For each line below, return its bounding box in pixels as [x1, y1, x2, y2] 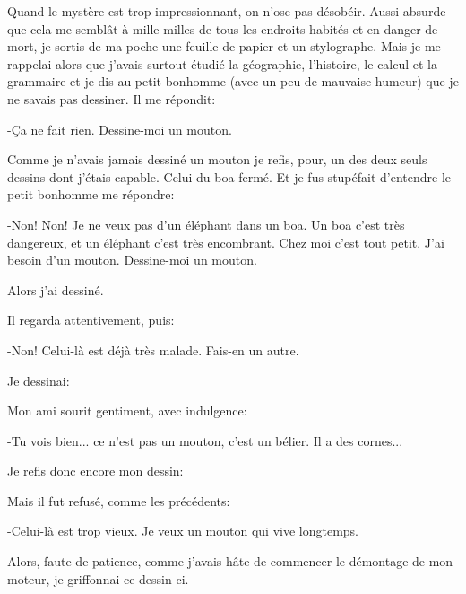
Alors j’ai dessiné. [7, 280, 104, 299]
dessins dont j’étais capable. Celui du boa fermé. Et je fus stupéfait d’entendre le [7, 167, 452, 186]
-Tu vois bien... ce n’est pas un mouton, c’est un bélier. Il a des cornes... [7, 431, 403, 450]
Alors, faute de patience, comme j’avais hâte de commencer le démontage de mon [7, 552, 453, 571]
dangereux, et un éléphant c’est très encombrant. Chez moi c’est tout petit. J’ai [7, 232, 444, 251]
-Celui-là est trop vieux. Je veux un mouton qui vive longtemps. [7, 521, 358, 540]
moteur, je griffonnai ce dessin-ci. [7, 569, 189, 588]
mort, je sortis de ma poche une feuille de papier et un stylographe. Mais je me [7, 37, 441, 56]
